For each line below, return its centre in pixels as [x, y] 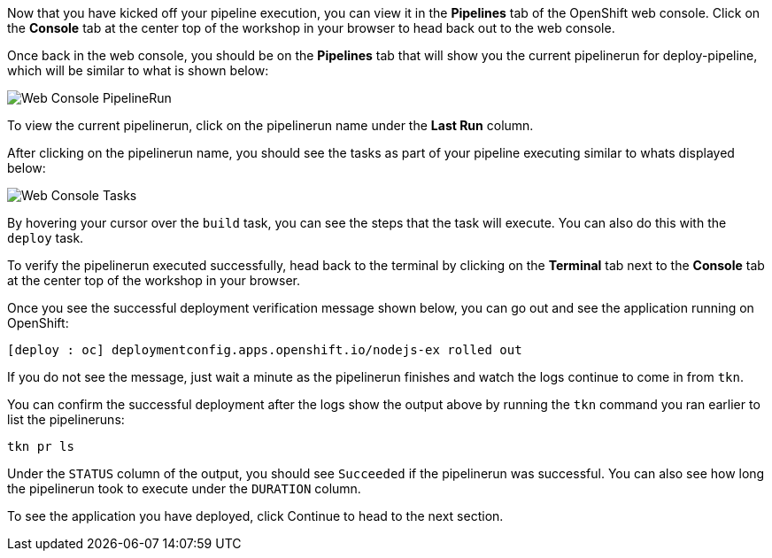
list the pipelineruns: [66, 419]
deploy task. [46, 238]
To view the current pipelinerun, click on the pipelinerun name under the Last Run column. [270, 125]
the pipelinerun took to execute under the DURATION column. [184, 488]
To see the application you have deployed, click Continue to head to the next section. [255, 516]
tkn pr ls [41, 446]
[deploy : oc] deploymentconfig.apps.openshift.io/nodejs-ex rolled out [265, 350]
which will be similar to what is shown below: [138, 70]
